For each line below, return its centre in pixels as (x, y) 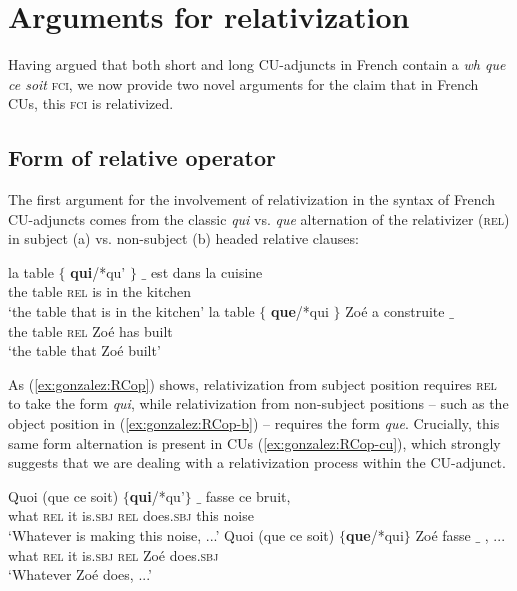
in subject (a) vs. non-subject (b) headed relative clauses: (183, 238)
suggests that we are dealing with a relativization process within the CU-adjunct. (257, 462)
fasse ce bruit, (248, 495)
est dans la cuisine (206, 271)
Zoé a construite (395, 311)
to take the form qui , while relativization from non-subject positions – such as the (258, 403)
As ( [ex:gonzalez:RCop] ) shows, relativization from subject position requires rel (252, 383)
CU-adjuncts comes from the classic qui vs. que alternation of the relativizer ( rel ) (259, 218)
